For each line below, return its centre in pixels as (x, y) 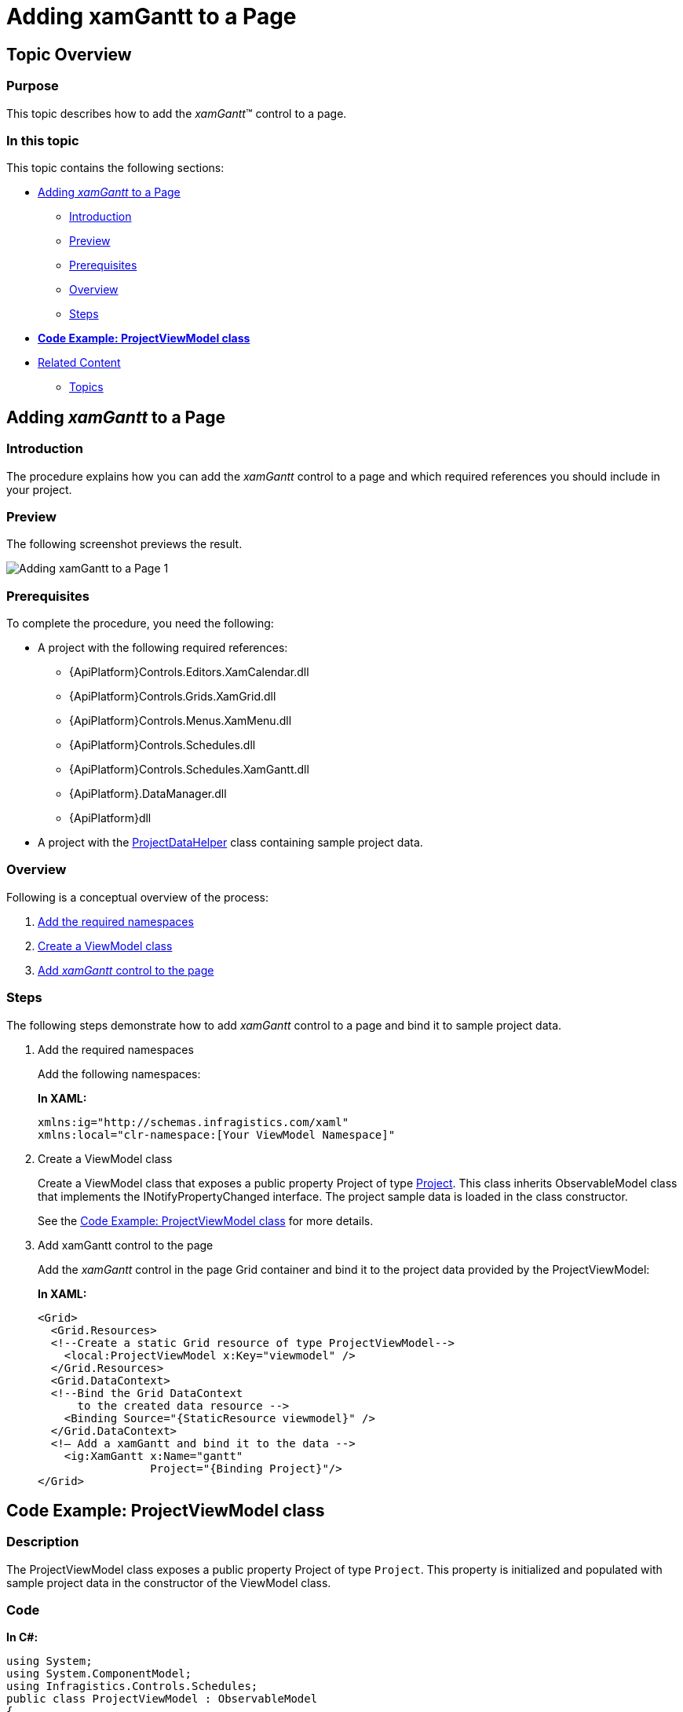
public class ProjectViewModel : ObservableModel (162, 1699)
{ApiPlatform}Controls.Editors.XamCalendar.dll (189, 672)
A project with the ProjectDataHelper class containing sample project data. (230, 843)
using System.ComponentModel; (99, 1674)
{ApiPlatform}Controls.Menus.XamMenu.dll (181, 721)
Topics (86, 387)
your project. (39, 489)
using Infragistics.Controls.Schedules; (132, 1686)
